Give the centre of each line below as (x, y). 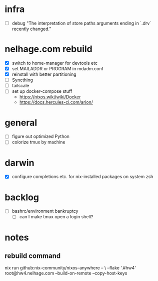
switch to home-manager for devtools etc (55, 63)
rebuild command (33, 256)
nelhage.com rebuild (49, 49)
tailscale (20, 86)
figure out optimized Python (40, 136)
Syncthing (22, 80)
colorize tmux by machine (38, 142)
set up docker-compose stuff (42, 91)
